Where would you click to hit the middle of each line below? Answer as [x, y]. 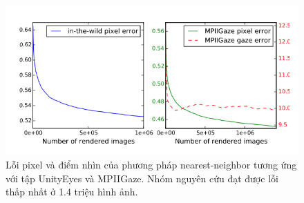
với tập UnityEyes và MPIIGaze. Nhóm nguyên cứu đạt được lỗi [142, 178]
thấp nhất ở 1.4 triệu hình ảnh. [72, 192]
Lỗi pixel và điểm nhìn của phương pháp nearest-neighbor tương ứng [151, 164]
